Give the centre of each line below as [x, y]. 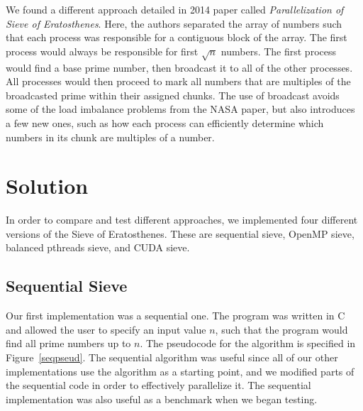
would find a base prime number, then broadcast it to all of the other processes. [179, 67]
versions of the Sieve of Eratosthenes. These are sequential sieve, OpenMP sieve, [180, 233]
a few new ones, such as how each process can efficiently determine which [165, 122]
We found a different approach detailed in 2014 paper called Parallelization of [175, 9]
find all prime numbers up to [68, 343]
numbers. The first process [278, 51]
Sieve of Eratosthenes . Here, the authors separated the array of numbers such [174, 23]
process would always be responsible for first [102, 51]
